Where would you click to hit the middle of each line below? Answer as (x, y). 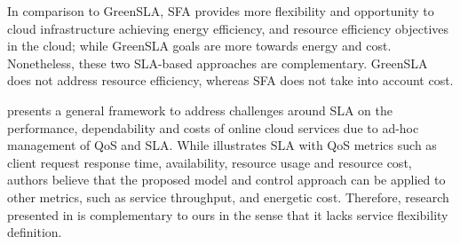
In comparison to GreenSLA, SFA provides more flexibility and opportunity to (221, 11)
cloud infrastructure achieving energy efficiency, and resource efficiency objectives (228, 28)
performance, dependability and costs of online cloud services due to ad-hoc (213, 127)
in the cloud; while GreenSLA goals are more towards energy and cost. (199, 46)
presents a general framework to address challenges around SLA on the (200, 110)
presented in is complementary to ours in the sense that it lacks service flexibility (228, 214)
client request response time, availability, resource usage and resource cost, (210, 162)
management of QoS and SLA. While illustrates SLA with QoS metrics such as (222, 145)
